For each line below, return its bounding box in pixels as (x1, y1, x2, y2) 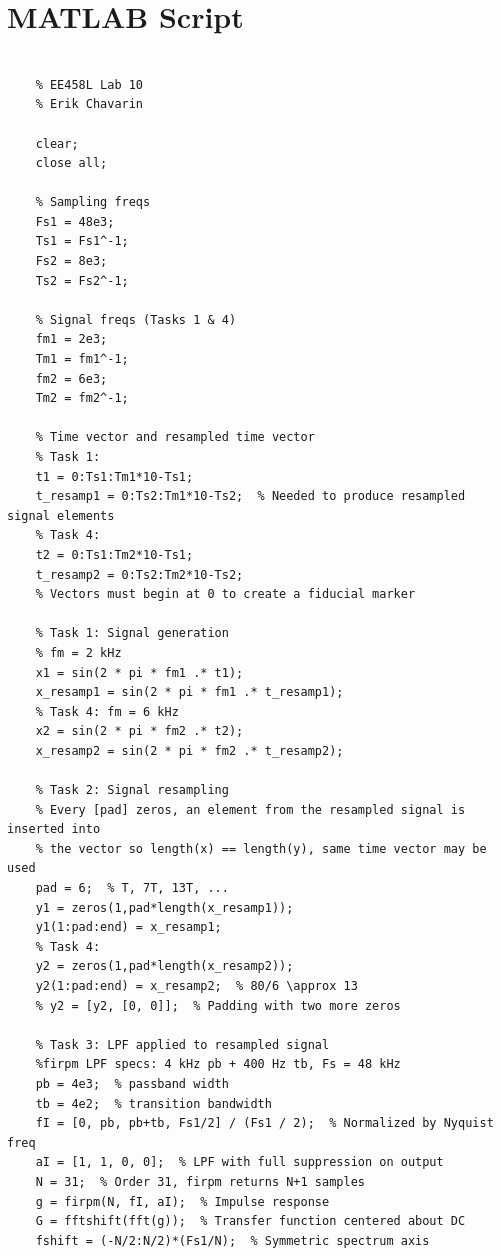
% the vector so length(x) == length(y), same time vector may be (35, 841, 487, 856)
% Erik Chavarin (35, 97, 144, 112)
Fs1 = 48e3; (35, 214, 115, 229)
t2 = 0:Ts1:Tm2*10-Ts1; (35, 547, 194, 562)
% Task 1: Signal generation (35, 626, 229, 641)
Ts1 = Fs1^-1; (35, 234, 129, 249)
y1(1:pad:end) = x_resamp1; (35, 920, 222, 935)
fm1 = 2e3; (35, 332, 108, 347)
